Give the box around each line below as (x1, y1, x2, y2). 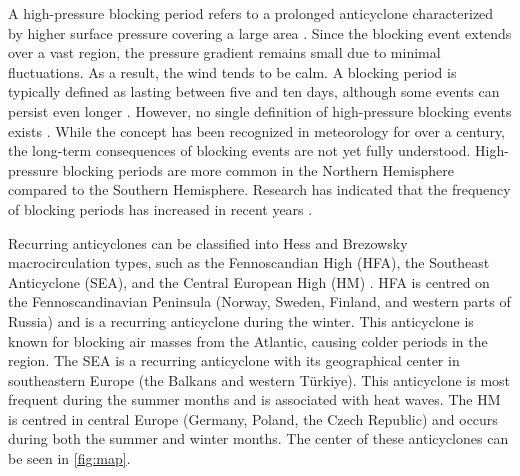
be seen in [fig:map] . (8, 448, 131, 469)
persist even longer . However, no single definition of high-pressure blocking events (8, 100, 512, 121)
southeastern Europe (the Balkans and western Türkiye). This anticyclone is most (8, 369, 511, 390)
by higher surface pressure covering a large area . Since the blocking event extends (8, 22, 512, 43)
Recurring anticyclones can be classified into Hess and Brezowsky (8, 232, 408, 253)
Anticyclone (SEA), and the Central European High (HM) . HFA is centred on (8, 271, 490, 292)
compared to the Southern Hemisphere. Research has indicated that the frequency (8, 179, 511, 200)
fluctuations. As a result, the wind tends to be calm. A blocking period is (8, 61, 457, 82)
